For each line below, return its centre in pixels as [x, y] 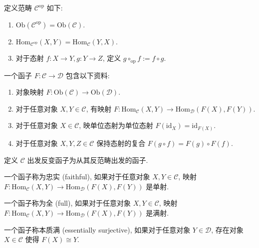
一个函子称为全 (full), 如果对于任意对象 [67, 203]
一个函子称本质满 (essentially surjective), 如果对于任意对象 [97, 229]
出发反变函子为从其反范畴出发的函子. [88, 160]
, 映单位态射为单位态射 [116, 125]
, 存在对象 [227, 229]
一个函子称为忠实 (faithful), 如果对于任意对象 [77, 177]
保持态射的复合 [121, 143]
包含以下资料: [88, 75]
